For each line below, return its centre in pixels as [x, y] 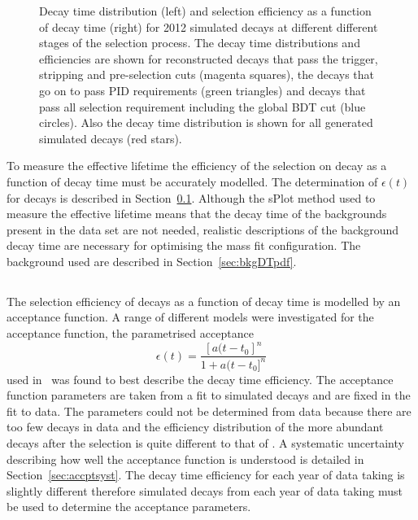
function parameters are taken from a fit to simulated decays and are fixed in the [209, 395]
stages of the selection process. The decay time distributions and [200, 43]
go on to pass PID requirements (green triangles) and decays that [202, 90]
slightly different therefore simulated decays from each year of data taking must [205, 490]
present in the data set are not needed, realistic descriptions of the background [203, 229]
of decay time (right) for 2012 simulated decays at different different [209, 26]
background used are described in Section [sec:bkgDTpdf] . [152, 261]
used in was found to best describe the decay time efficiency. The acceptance [200, 379]
